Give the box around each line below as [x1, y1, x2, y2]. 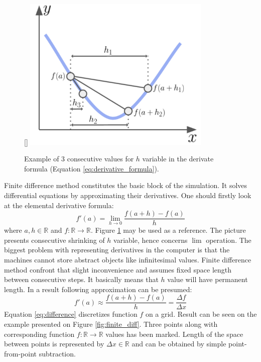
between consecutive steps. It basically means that [4, 274, 159, 285]
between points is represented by [4, 338, 104, 349]
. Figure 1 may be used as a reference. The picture [90, 225, 246, 235]
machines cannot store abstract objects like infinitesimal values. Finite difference [4, 254, 251, 264]
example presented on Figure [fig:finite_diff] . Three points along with [4, 319, 218, 329]
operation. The [206, 234, 251, 245]
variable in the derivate [142, 153, 214, 164]
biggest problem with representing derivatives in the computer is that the [4, 244, 230, 255]
